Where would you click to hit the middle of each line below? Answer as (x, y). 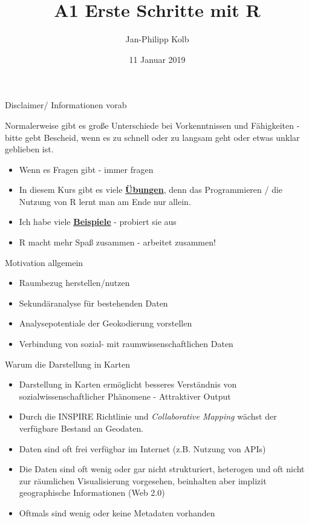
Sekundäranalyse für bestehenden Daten (93, 303)
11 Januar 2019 (157, 59)
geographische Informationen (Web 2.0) (92, 492)
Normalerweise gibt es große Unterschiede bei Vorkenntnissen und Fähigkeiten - (152, 125)
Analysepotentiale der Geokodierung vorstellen (106, 323)
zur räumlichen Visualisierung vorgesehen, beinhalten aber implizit (143, 480)
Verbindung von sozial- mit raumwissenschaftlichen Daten (126, 344)
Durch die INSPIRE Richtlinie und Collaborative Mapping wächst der (148, 416)
